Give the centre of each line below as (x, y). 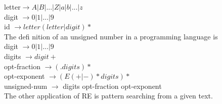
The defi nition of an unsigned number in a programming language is (111, 36)
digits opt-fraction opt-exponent (112, 86)
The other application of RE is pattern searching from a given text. (108, 96)
